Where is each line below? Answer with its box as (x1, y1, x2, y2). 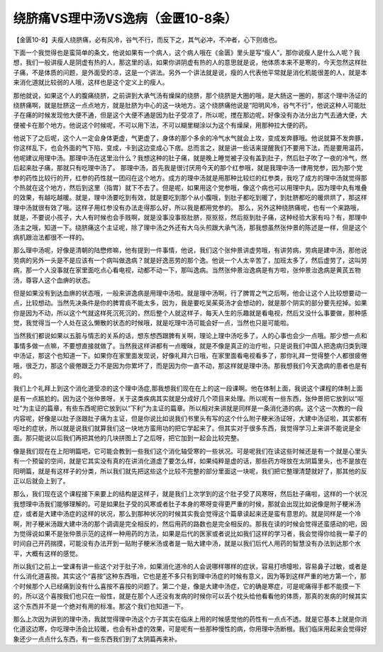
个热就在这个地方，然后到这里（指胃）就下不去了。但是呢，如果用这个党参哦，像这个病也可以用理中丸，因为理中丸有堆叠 (13, 184, 367, 192)
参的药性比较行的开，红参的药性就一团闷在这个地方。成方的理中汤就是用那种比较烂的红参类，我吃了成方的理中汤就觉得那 (13, 174, 367, 182)
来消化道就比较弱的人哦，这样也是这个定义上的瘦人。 (13, 78, 169, 86)
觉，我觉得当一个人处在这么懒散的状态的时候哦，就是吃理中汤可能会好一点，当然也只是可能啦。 (13, 319, 293, 327)
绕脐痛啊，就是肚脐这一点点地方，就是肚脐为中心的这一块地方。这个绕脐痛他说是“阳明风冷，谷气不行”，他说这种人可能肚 (13, 101, 367, 109)
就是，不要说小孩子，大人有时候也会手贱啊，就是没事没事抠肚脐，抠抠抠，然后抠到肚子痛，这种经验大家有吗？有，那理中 (13, 213, 367, 222)
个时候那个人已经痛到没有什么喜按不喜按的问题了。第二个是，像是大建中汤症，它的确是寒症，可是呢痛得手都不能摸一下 (13, 582, 361, 590)
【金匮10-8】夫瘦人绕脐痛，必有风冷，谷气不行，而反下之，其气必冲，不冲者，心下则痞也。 (13, 35, 282, 44)
